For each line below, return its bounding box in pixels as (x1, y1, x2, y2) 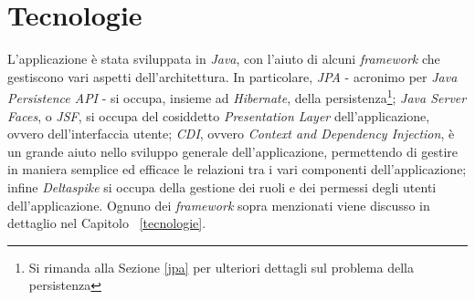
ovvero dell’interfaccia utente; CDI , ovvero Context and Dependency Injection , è (7, 124, 455, 143)
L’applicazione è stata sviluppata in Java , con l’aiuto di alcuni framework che (7, 49, 440, 68)
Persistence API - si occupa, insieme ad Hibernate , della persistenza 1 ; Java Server (7, 86, 467, 107)
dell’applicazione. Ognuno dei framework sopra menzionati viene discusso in (7, 195, 430, 214)
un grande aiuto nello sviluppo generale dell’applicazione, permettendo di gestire (7, 141, 459, 160)
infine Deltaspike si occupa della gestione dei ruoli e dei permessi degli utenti (7, 177, 437, 196)
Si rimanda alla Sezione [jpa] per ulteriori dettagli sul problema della (28, 257, 414, 276)
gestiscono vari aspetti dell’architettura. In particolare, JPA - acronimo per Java (7, 67, 458, 86)
